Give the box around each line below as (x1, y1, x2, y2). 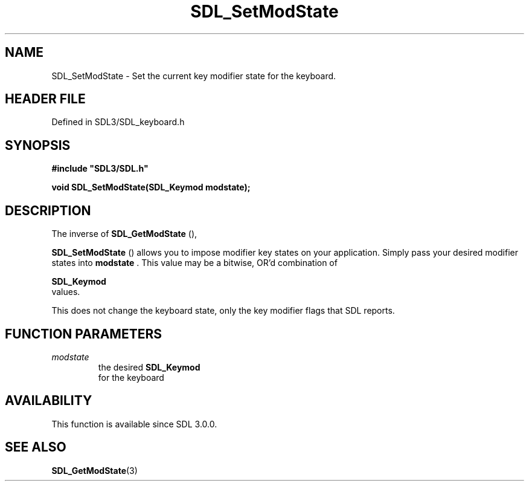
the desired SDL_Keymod (98, 361, 200, 372)
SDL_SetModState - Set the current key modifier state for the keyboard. (51, 70, 336, 81)
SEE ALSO (5, 439, 66, 455)
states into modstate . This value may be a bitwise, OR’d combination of (51, 258, 338, 268)
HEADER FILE (5, 91, 86, 107)
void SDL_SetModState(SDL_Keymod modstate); (51, 182, 251, 193)
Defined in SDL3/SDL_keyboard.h (51, 117, 185, 128)
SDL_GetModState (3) (51, 465, 138, 476)
